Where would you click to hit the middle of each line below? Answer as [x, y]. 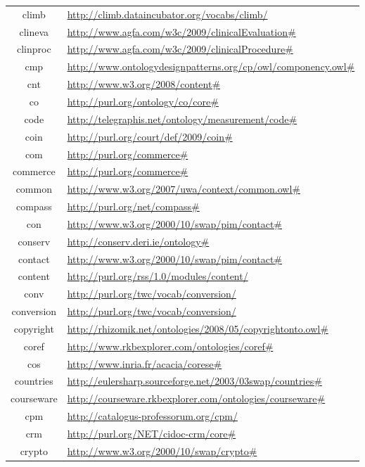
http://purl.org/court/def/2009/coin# [150, 136]
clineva [34, 31]
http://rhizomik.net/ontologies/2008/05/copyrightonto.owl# [198, 328]
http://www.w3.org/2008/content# [144, 84]
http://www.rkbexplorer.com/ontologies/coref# [170, 346]
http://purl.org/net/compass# [133, 206]
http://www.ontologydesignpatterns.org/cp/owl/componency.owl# [211, 66]
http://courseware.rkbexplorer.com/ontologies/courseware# [196, 398]
